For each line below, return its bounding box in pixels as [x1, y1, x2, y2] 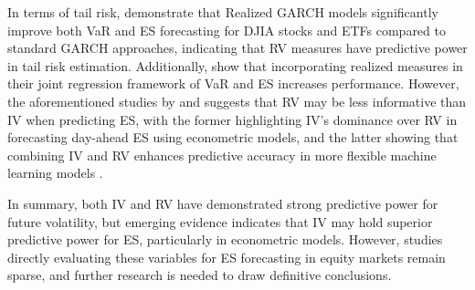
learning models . [7, 163, 103, 182]
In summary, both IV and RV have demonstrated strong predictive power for [7, 193, 438, 212]
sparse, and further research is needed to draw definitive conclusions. [7, 265, 392, 285]
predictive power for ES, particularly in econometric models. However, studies [7, 230, 443, 249]
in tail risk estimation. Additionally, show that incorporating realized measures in [7, 56, 463, 75]
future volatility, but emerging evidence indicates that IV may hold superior [7, 212, 433, 231]
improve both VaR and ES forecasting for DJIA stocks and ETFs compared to [7, 20, 446, 39]
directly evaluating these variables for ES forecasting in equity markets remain [7, 247, 446, 266]
